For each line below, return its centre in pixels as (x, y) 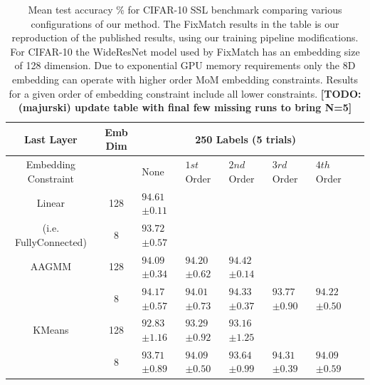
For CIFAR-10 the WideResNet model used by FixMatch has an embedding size (185, 51)
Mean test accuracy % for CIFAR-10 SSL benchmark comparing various (185, 9)
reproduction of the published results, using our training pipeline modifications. (185, 37)
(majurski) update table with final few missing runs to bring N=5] (185, 107)
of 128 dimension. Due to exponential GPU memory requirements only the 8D (185, 65)
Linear (51, 203)
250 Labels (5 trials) (246, 139)
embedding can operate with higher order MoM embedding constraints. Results (185, 79)
